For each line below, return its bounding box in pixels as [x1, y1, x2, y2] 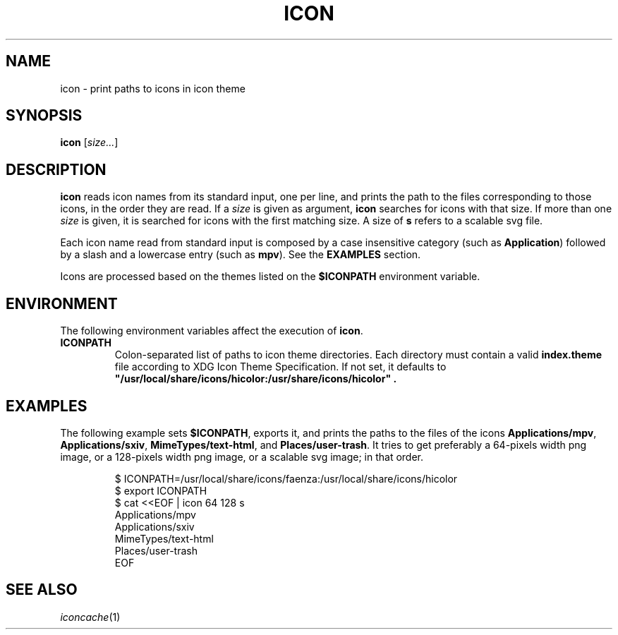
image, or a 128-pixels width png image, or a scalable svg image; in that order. [60, 450, 424, 463]
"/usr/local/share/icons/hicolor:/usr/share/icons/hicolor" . [114, 373, 397, 385]
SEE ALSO [6, 581, 78, 599]
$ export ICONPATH [114, 484, 207, 497]
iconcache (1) [60, 610, 121, 623]
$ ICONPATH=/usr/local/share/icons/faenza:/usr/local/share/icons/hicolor [114, 472, 458, 485]
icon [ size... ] [60, 136, 119, 149]
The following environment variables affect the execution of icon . [60, 325, 363, 337]
